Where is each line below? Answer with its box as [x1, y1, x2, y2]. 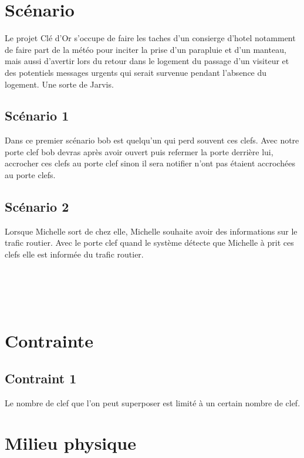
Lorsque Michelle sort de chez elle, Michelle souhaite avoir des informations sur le [5, 225, 298, 237]
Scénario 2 [5, 198, 69, 216]
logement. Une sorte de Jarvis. [5, 78, 114, 90]
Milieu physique [5, 431, 136, 455]
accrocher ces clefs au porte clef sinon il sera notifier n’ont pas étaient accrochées [5, 157, 295, 169]
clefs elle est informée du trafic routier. [5, 248, 144, 260]
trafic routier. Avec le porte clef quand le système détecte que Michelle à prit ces [5, 236, 294, 249]
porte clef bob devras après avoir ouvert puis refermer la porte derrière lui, [5, 145, 273, 158]
